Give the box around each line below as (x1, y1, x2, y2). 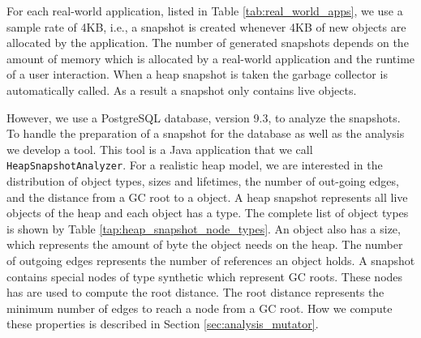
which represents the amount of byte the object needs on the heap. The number (6, 236, 403, 253)
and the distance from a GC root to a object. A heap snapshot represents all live (6, 188, 408, 205)
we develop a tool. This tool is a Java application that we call (6, 140, 313, 157)
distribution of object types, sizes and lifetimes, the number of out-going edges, (6, 173, 399, 189)
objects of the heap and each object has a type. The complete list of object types (6, 204, 409, 221)
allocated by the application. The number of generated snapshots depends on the (6, 34, 409, 51)
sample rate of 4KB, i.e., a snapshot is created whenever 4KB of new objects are (6, 18, 406, 35)
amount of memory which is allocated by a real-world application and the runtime (6, 49, 415, 66)
